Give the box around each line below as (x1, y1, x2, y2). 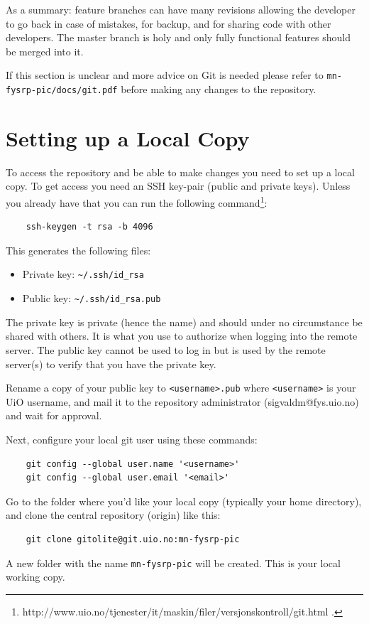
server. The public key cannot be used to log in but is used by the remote (6, 342, 326, 357)
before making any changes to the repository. (121, 82, 316, 97)
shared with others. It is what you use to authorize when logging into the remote (6, 328, 358, 343)
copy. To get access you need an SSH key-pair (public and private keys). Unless (6, 178, 351, 193)
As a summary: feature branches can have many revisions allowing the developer (6, 2, 356, 16)
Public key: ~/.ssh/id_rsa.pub (22, 291, 161, 306)
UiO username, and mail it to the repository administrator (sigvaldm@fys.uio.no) (6, 394, 359, 409)
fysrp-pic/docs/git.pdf (6, 85, 118, 96)
